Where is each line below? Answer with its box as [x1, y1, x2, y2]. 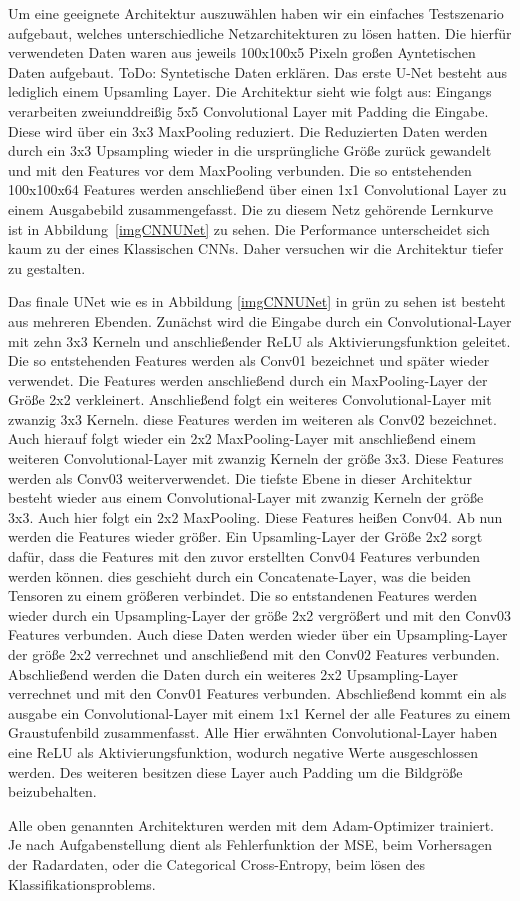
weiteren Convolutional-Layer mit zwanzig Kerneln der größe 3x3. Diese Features [8, 448, 504, 469]
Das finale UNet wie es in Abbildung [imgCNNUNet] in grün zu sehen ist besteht [8, 291, 506, 312]
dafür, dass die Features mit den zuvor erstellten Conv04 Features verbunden [8, 546, 480, 567]
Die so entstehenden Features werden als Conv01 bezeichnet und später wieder [8, 350, 490, 371]
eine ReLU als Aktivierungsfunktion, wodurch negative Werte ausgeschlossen [8, 741, 478, 762]
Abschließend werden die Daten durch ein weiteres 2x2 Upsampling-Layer [8, 663, 458, 684]
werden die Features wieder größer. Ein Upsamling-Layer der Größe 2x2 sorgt [8, 526, 483, 547]
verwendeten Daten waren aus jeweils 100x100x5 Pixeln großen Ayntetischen [8, 42, 476, 63]
